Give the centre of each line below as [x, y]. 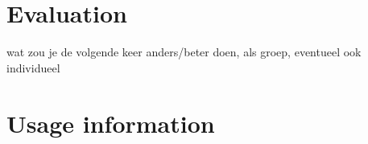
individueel [33, 67]
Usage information [111, 123]
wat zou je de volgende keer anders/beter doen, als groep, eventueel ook [184, 52]
